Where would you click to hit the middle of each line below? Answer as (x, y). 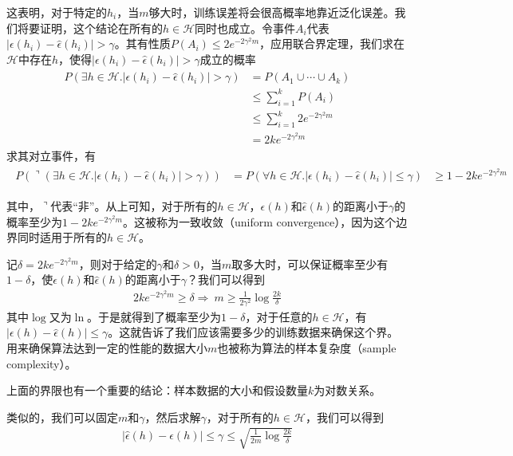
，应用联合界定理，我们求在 (332, 43)
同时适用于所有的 (62, 237)
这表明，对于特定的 (57, 12)
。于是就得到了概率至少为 (154, 316)
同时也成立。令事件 (245, 28)
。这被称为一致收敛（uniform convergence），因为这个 (260, 221)
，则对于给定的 (118, 263)
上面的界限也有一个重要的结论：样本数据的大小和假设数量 (157, 390)
